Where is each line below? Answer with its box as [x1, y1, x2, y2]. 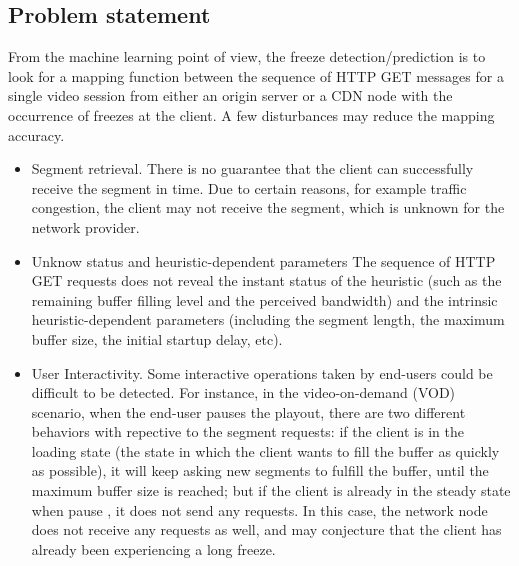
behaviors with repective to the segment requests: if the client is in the [31, 421, 464, 442]
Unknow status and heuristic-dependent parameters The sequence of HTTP [31, 250, 496, 271]
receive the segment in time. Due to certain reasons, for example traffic [31, 177, 467, 198]
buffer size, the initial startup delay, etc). [31, 328, 283, 349]
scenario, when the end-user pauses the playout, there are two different [31, 401, 466, 422]
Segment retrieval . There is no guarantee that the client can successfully [31, 158, 474, 179]
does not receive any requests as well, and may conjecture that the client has [31, 519, 502, 540]
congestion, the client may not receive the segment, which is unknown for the [31, 197, 505, 218]
